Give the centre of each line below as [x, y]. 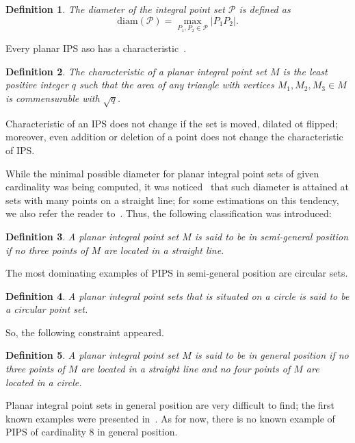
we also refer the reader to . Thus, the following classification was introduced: [169, 213]
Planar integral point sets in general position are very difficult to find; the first [170, 405]
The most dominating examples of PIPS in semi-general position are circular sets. [177, 273]
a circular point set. [47, 309]
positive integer [37, 85]
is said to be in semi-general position [272, 236]
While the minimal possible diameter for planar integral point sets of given [162, 173]
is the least [305, 71]
